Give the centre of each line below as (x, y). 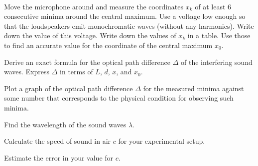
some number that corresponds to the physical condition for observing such (119, 98)
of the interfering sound (217, 62)
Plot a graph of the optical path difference (68, 88)
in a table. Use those (219, 35)
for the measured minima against (193, 88)
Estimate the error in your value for (59, 157)
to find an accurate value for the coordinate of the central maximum (108, 45)
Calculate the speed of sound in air (58, 141)
